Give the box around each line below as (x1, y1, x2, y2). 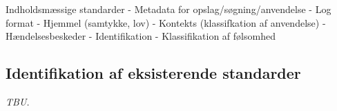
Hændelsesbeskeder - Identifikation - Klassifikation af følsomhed (6, 29, 276, 43)
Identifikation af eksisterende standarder (6, 62, 301, 84)
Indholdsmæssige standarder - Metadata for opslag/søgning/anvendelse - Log (6, 2, 331, 16)
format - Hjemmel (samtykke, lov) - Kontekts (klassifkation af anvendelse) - (6, 15, 326, 29)
